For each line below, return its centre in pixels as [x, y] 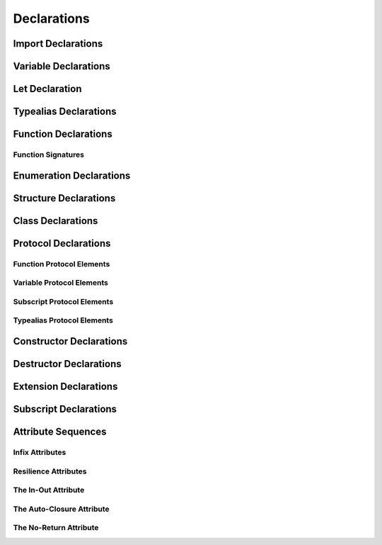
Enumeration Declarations [72, 175]
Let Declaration [47, 89]
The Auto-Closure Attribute [61, 509]
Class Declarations [56, 221]
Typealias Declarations [65, 112]
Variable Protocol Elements [61, 283]
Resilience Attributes [50, 471]
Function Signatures [49, 154]
